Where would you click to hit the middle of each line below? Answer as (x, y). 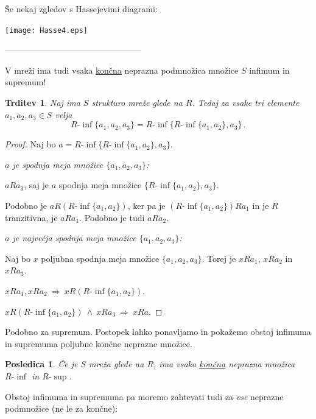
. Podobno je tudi (112, 217)
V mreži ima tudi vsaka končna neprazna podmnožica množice (122, 70)
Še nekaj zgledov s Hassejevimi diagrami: (81, 9)
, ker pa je (146, 205)
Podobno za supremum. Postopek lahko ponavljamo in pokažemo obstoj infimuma (158, 332)
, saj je (37, 185)
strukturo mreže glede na (137, 103)
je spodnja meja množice (58, 164)
